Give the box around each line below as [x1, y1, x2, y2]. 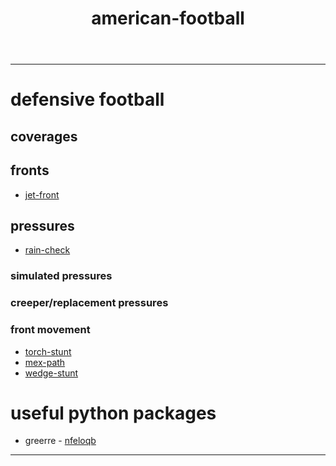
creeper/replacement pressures [10, 296, 169, 310]
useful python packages [10, 402, 217, 424]
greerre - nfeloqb [24, 435, 97, 447]
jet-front [24, 188, 60, 201]
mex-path [24, 356, 66, 368]
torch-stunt [24, 345, 72, 357]
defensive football [10, 88, 165, 111]
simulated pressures [10, 269, 113, 283]
